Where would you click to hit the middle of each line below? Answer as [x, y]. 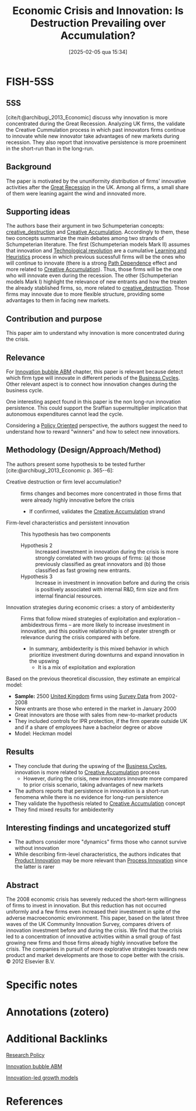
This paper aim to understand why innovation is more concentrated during [95, 333]
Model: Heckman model [43, 733]
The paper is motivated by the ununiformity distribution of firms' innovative [96, 181]
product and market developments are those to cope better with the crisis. [95, 955]
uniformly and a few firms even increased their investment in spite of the [93, 912]
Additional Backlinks [57, 1039]
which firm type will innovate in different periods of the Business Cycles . [93, 378]
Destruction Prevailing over [98, 23]
